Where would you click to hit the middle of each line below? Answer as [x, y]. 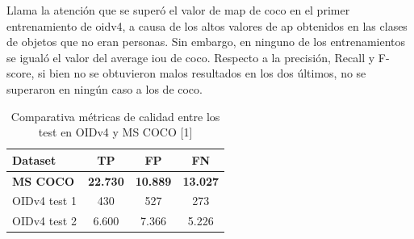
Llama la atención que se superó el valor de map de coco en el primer [178, 10]
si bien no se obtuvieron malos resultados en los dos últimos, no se [202, 73]
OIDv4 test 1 [44, 201]
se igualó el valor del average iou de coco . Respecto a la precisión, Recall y [191, 57]
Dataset [34, 159]
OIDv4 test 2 [44, 221]
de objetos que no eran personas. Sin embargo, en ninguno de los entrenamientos [206, 42]
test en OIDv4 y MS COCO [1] [115, 132]
